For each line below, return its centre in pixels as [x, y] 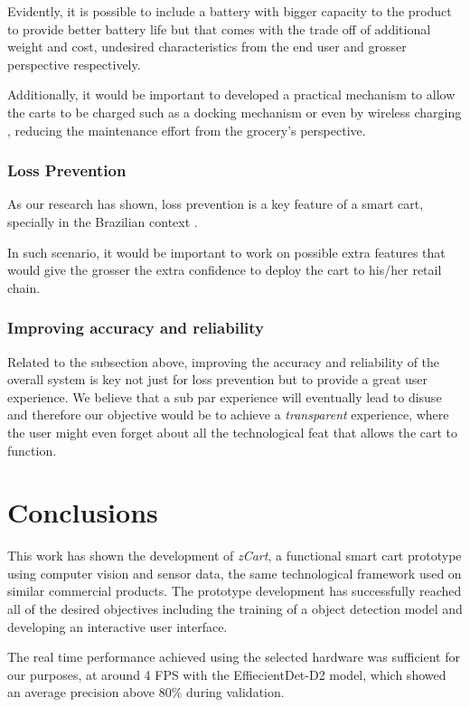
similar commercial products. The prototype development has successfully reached [235, 591]
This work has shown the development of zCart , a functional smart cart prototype [235, 556]
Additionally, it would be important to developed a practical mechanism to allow [231, 94]
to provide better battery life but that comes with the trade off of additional [219, 28]
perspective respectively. [74, 64]
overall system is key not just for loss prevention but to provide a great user [218, 379]
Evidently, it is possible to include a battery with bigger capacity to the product [230, 11]
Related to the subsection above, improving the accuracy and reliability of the [224, 361]
